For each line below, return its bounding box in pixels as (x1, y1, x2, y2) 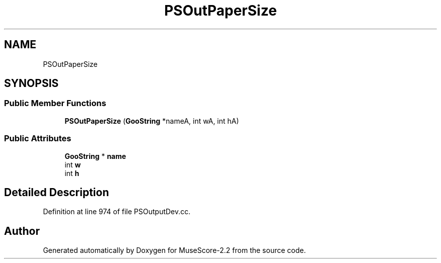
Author (4, 224, 40, 237)
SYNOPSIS (4, 77, 59, 90)
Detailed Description (4, 186, 109, 199)
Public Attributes (4, 133, 71, 144)
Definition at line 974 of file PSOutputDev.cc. (43, 207, 191, 216)
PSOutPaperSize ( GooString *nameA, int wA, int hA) (64, 116, 239, 125)
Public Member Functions (4, 98, 106, 109)
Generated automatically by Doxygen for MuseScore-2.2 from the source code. (43, 246, 306, 255)
